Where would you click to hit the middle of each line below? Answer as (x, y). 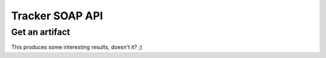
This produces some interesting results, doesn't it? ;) (77, 47)
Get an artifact (41, 32)
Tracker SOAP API (57, 16)
